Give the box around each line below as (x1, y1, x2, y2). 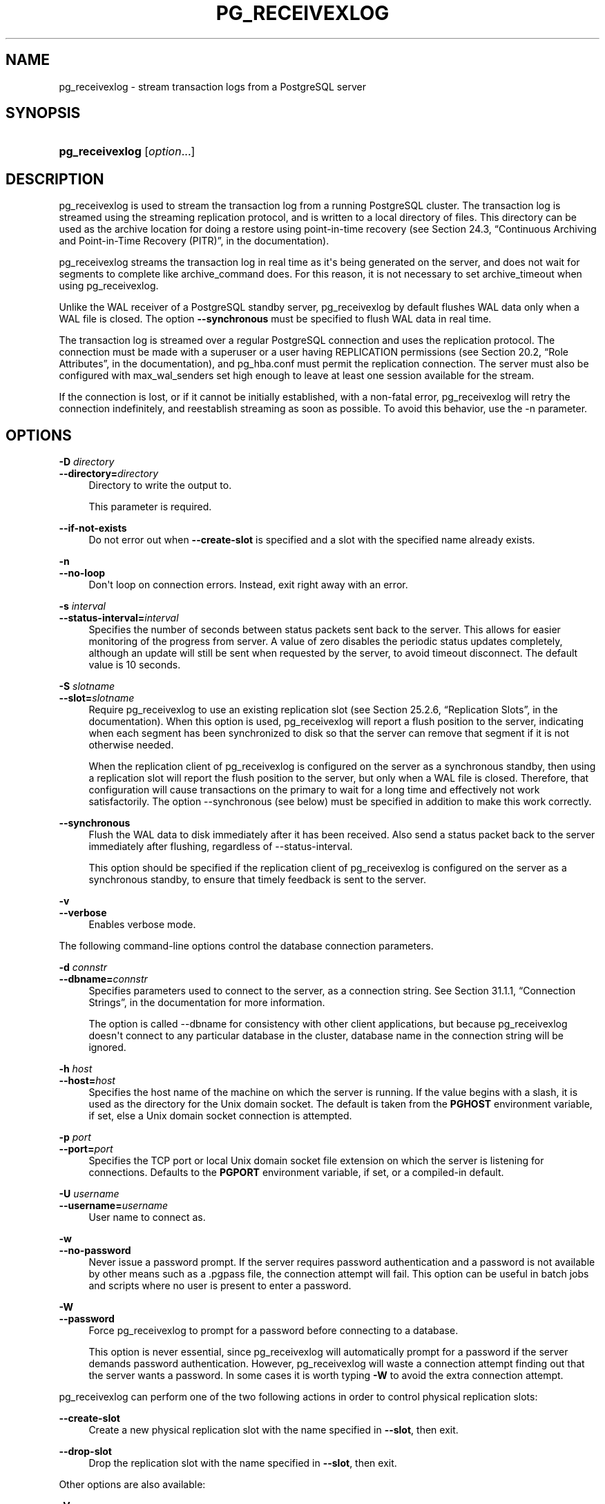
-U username (59, 1188, 119, 1200)
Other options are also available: (59, 1478, 206, 1491)
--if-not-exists (59, 522, 127, 534)
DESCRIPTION (6, 170, 104, 188)
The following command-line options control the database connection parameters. (59, 940, 434, 952)
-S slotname (59, 680, 115, 693)
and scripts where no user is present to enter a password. (88, 1280, 352, 1292)
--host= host (59, 1074, 115, 1087)
